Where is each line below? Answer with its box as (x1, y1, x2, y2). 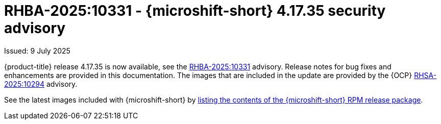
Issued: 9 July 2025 (4, 46, 70, 55)
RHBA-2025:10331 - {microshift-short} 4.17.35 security (4, 2, 386, 19)
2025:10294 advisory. (4, 79, 78, 88)
